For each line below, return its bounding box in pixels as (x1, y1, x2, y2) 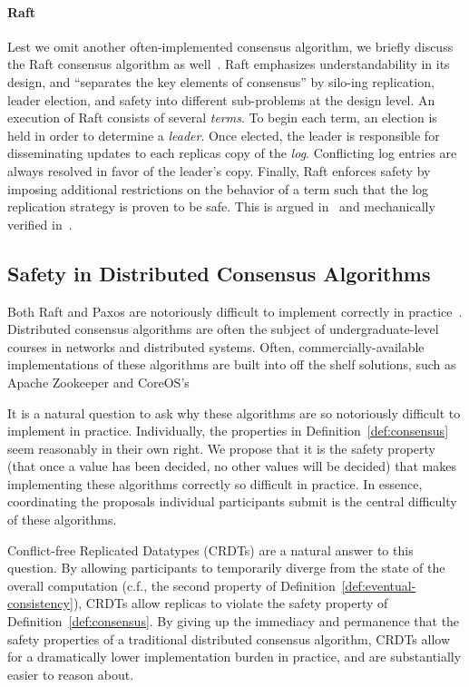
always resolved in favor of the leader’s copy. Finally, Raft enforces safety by (7, 161, 431, 180)
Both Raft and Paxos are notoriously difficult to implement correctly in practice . (7, 301, 463, 320)
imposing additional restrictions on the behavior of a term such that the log (7, 179, 429, 198)
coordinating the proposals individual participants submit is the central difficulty (7, 492, 457, 511)
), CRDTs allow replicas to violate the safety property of (73, 594, 388, 613)
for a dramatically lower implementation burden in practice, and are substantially (7, 647, 462, 666)
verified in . (7, 214, 73, 233)
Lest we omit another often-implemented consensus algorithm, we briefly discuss (7, 36, 454, 55)
